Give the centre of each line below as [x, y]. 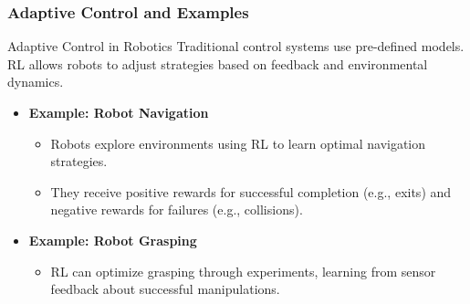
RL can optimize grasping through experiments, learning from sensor [243, 271]
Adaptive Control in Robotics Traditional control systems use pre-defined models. [236, 46]
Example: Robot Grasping [113, 240]
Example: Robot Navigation [119, 112]
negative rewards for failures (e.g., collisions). [177, 210]
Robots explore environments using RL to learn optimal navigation [238, 143]
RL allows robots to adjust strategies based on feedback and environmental [218, 63]
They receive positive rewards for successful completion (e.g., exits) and [251, 191]
